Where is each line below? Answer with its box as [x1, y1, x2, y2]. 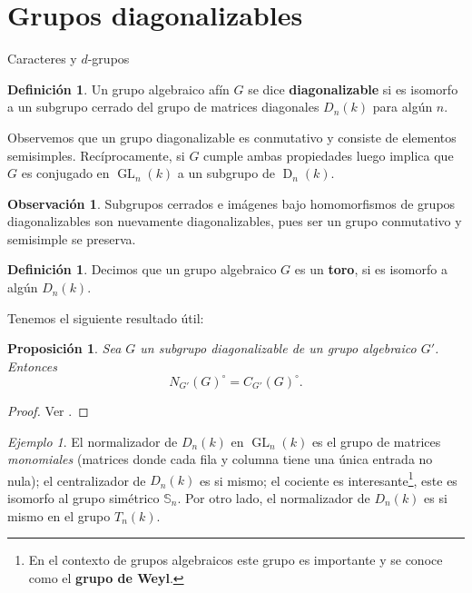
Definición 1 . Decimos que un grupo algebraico [7, 260, 277, 279]
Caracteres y [7, 49, 77, 68]
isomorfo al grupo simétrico [7, 488, 160, 507]
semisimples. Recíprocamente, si [7, 145, 185, 164]
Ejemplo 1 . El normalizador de [7, 431, 178, 450]
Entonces [7, 356, 57, 375]
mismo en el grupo [7, 506, 111, 525]
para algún [372, 97, 433, 116]
